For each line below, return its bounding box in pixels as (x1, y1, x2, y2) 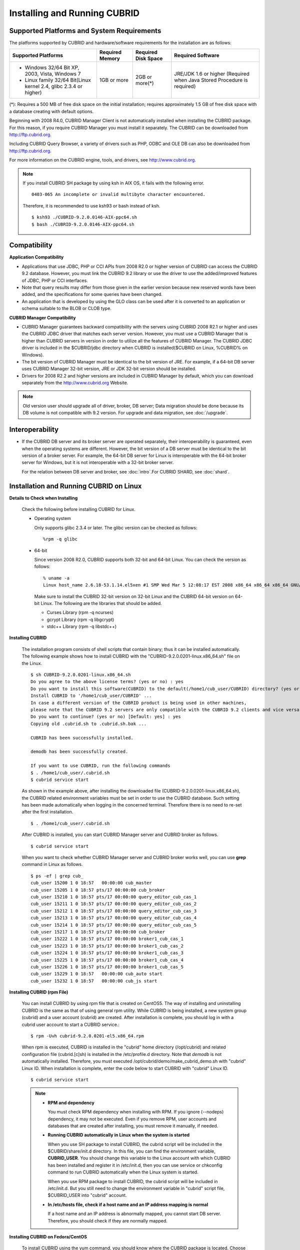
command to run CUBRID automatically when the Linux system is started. (47, 1169, 198, 1175)
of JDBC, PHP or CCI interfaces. (21, 277, 88, 283)
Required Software (174, 52, 219, 59)
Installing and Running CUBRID (9, 7, 140, 18)
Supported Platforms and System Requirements (9, 26, 161, 35)
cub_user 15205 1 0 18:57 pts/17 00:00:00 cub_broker (30, 887, 165, 892)
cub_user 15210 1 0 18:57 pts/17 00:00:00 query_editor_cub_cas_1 (30, 894, 197, 899)
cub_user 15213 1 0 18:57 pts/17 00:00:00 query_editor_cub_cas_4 (30, 915, 197, 921)
